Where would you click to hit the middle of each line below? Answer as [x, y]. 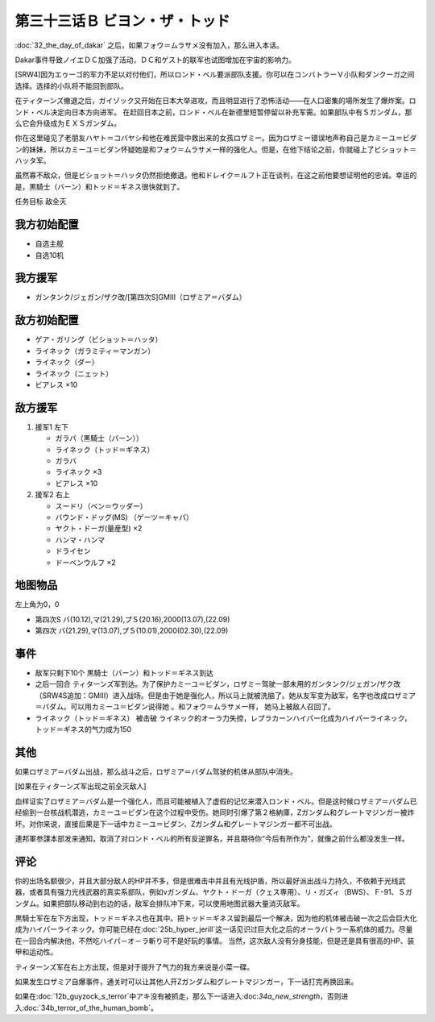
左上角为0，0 [37, 604]
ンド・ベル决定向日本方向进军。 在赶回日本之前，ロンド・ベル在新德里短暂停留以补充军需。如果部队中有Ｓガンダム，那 [213, 112]
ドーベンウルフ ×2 [85, 562]
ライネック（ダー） [67, 362]
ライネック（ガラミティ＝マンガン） [95, 351]
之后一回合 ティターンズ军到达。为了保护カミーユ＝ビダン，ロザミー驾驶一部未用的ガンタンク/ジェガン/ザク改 [218, 684]
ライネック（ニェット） [74, 373]
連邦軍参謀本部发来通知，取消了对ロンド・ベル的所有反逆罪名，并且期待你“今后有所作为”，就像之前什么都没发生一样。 [212, 838]
